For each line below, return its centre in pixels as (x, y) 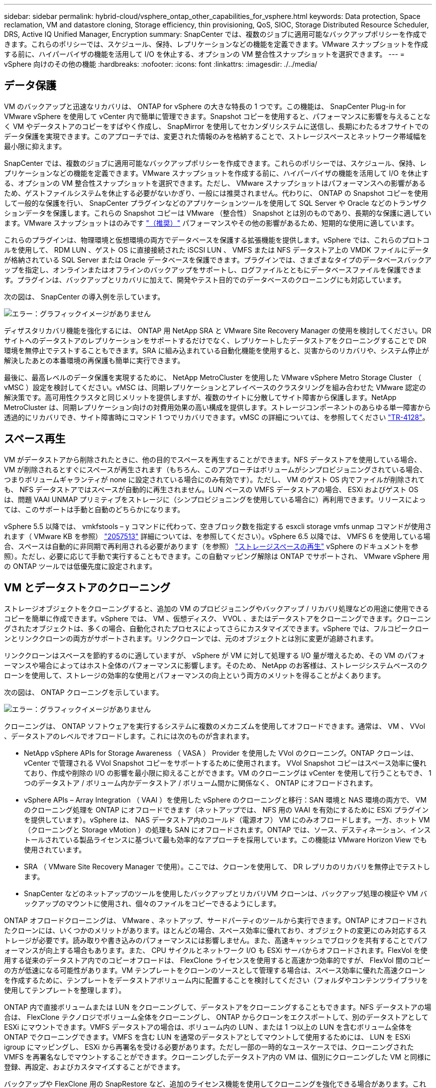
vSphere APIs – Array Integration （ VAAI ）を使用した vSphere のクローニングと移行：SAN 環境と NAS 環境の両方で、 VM (225, 800)
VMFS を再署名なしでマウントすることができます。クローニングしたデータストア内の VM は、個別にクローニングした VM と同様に (218, 1057)
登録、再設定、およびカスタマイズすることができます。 (94, 1067)
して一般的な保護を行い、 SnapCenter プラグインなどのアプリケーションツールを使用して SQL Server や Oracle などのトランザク (216, 203)
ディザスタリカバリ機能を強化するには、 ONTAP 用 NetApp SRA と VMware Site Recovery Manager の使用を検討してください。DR (218, 330)
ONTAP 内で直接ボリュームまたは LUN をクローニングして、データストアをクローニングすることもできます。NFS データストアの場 (218, 1007)
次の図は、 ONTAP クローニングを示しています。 (84, 692)
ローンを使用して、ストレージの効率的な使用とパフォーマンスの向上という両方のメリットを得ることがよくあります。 (195, 675)
